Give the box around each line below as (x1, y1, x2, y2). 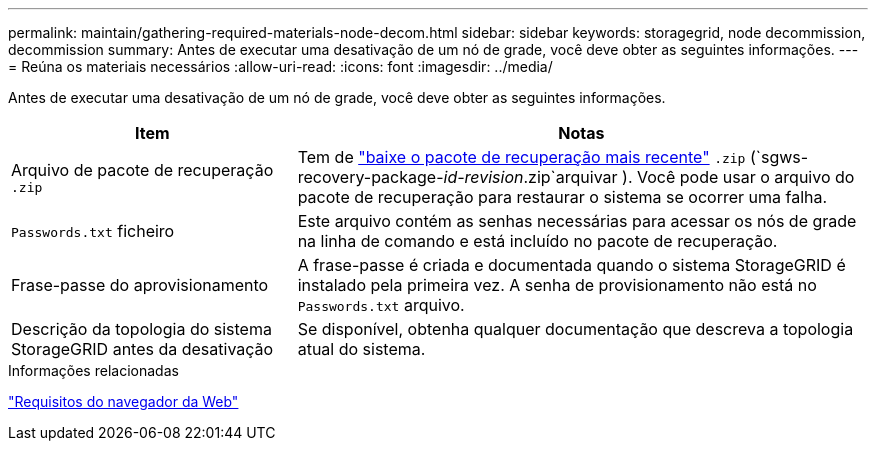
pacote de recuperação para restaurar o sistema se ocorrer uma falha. (297, 187, 828, 207)
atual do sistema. (297, 339, 426, 359)
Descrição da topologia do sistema (11, 319, 272, 339)
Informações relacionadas (8, 362, 179, 379)
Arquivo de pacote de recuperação (11, 159, 274, 180)
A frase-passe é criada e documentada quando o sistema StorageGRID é (297, 255, 846, 275)
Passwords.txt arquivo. (297, 295, 465, 315)
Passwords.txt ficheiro (11, 221, 175, 241)
